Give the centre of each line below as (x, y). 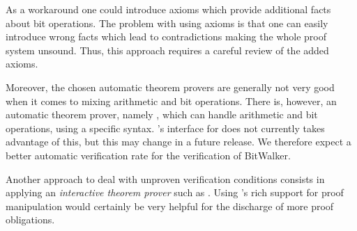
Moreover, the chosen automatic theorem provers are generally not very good (170, 87)
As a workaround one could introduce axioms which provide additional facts (168, 9)
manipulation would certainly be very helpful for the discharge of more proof (170, 206)
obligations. (30, 220)
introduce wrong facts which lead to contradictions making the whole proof (166, 37)
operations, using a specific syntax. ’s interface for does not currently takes (165, 128)
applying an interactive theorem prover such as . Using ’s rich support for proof (175, 192)
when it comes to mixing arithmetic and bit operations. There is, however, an (171, 101)
